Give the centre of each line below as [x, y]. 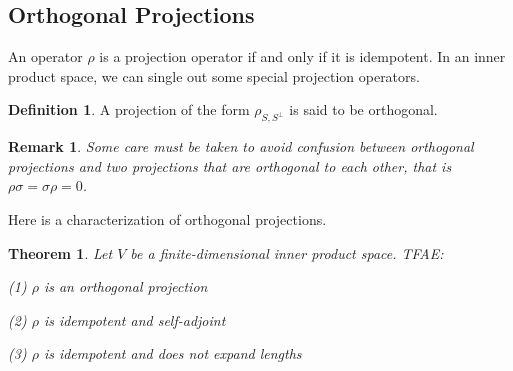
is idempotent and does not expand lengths [172, 353]
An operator [45, 56]
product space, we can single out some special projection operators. [214, 75]
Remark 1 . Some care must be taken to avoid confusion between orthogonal [241, 146]
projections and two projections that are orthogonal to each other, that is [230, 165]
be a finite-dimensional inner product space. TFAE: [287, 252]
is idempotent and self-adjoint [134, 319]
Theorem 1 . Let [60, 252]
